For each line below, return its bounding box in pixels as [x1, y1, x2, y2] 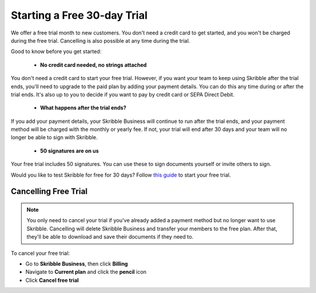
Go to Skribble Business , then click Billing [25, 260, 128, 267]
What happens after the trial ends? [40, 104, 127, 111]
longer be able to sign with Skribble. [11, 134, 98, 141]
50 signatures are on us [40, 147, 99, 154]
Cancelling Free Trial [11, 187, 88, 197]
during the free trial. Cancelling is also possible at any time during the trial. [11, 37, 190, 44]
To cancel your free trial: [11, 249, 70, 257]
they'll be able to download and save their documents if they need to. [26, 233, 194, 240]
